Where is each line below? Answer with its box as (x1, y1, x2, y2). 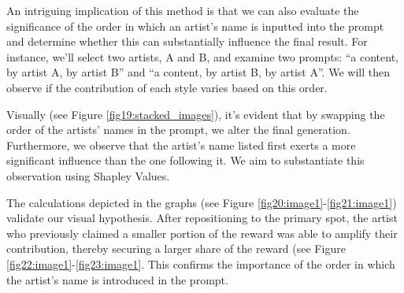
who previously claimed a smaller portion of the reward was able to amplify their (6, 224, 398, 241)
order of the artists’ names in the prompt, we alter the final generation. (6, 121, 350, 138)
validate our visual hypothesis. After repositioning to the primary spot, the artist (6, 210, 398, 226)
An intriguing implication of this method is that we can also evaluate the (6, 2, 359, 18)
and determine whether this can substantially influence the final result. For (6, 33, 368, 50)
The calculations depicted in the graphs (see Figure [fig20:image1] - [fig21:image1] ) (6, 194, 397, 210)
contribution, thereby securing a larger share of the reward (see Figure (6, 240, 346, 257)
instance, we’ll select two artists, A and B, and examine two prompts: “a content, (6, 48, 398, 65)
